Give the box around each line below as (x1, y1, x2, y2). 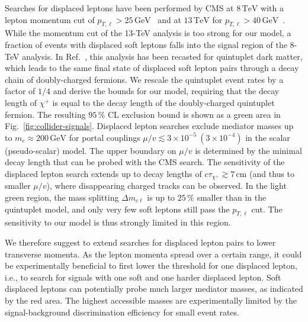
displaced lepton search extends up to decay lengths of (5, 167, 202, 179)
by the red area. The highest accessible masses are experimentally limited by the (5, 294, 297, 306)
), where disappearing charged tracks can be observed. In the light (46, 179, 287, 192)
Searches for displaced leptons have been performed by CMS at (5, 2, 234, 14)
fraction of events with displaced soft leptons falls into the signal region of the (5, 38, 287, 50)
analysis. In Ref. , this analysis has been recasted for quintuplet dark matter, (22, 50, 303, 62)
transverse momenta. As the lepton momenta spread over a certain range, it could (5, 247, 302, 260)
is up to (147, 191, 175, 203)
